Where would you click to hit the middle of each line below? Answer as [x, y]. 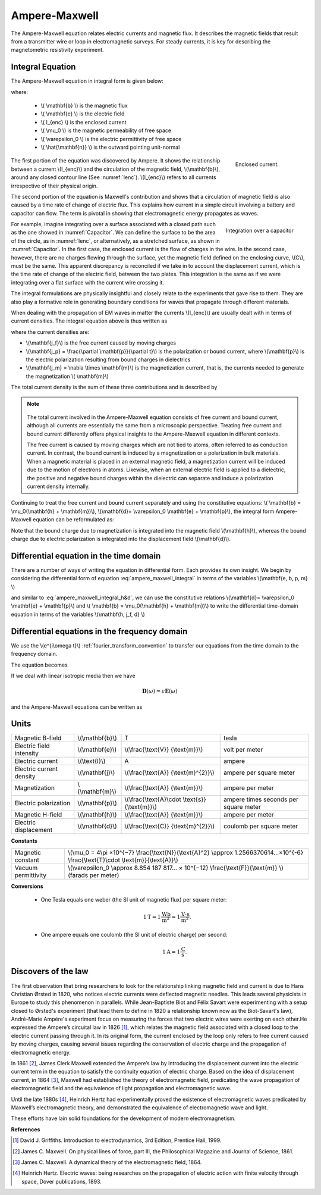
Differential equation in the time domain [86, 556]
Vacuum [26, 868]
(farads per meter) [93, 875]
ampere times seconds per [261, 799]
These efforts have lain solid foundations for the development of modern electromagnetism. [123, 1118]
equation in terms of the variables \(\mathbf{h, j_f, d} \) [78, 614]
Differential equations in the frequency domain [99, 631]
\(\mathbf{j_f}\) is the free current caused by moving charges [101, 343]
